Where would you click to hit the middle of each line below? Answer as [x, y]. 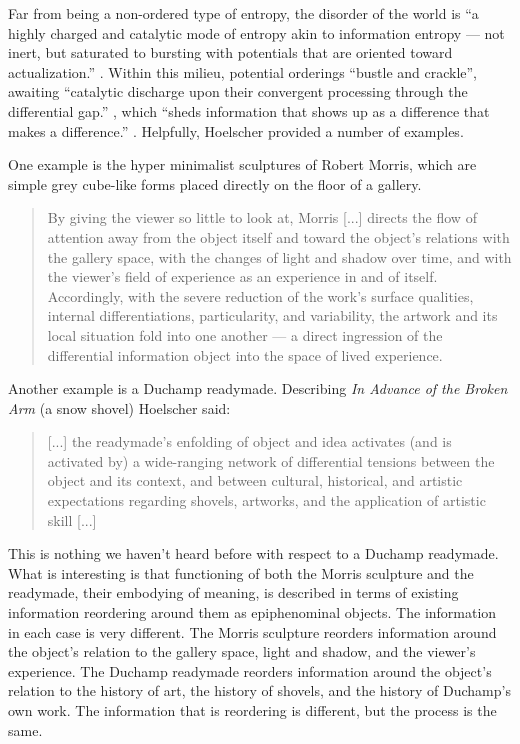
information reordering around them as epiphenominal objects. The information [252, 612]
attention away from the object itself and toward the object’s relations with [278, 236]
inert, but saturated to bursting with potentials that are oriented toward [230, 52]
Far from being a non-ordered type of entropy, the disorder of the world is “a [243, 13]
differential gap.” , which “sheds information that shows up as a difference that [249, 110]
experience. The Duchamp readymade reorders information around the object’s [250, 670]
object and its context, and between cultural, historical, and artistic [255, 480]
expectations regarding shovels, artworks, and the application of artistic [266, 500]
